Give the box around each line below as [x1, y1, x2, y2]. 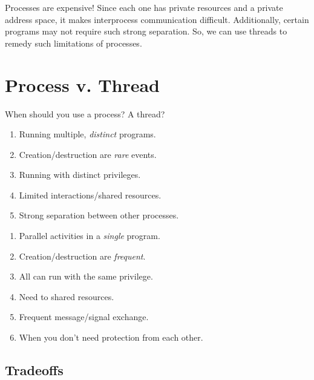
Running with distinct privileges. [19, 168, 141, 181]
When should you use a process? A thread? [5, 107, 165, 120]
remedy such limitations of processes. [5, 36, 142, 49]
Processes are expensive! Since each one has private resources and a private [5, 1, 283, 13]
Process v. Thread [5, 72, 160, 97]
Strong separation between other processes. [19, 209, 179, 221]
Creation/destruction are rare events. [19, 148, 157, 160]
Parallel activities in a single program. [19, 229, 160, 242]
